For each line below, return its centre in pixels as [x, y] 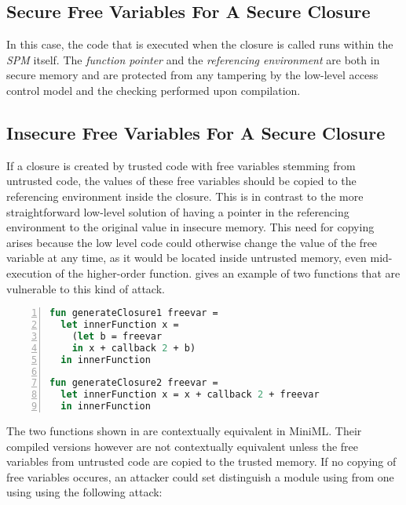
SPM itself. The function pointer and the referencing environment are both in [193, 59]
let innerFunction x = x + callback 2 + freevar [190, 395]
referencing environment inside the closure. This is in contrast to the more [185, 196]
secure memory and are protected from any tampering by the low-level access [192, 75]
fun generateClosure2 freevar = [134, 383]
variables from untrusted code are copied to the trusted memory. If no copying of [201, 461]
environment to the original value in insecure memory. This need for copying [190, 227]
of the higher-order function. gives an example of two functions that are [228, 272]
